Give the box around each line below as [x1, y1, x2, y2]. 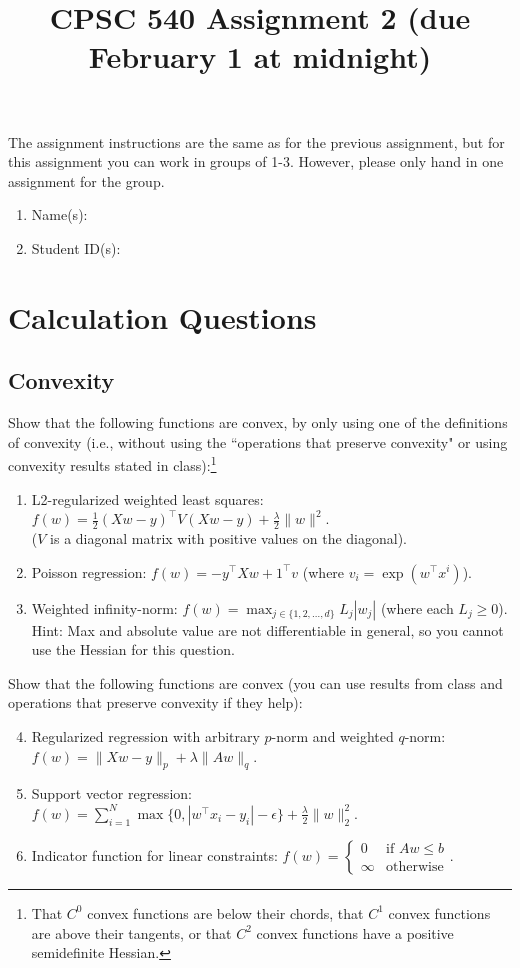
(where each [380, 597, 454, 618]
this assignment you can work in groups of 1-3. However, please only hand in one [8, 151, 504, 172]
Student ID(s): [31, 237, 121, 258]
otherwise [386, 860, 444, 875]
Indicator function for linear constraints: [31, 844, 278, 865]
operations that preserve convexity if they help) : [8, 692, 303, 713]
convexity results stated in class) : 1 [8, 452, 217, 475]
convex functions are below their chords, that [87, 902, 364, 923]
